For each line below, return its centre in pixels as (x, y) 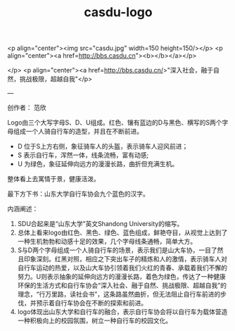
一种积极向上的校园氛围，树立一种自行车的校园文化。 (95, 320)
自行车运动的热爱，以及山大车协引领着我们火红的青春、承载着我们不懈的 (122, 268)
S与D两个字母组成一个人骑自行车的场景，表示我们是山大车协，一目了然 (120, 250)
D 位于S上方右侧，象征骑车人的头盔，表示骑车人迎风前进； (103, 146)
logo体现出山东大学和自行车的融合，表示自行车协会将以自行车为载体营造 (122, 312)
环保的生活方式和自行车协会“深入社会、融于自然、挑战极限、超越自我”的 (122, 285)
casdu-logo (118, 12)
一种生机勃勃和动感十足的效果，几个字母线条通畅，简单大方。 (107, 242)
